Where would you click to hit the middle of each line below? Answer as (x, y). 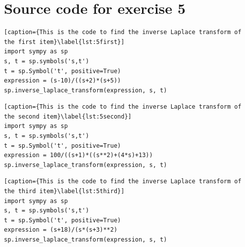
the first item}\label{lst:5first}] (64, 42)
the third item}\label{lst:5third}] (64, 191)
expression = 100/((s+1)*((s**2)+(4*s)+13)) (78, 155)
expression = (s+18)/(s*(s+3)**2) (61, 230)
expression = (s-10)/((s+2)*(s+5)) (63, 81)
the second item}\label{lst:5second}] (68, 116)
